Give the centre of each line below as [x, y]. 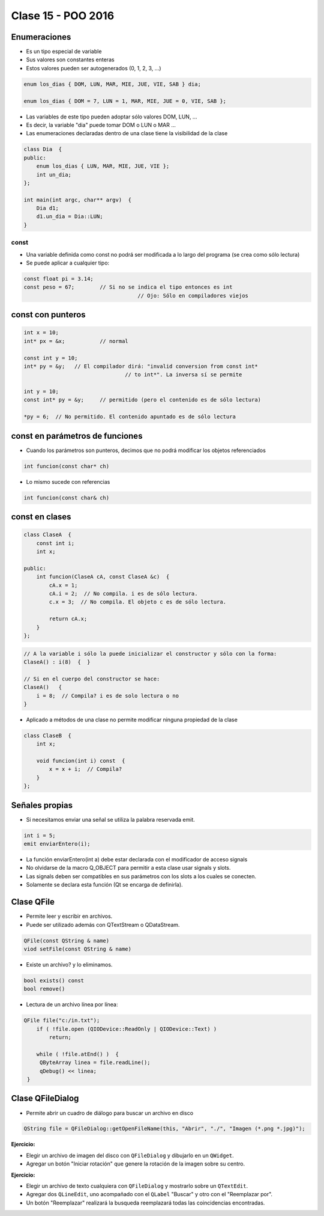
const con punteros [49, 315]
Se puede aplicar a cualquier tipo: [68, 263]
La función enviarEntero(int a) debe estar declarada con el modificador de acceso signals [137, 860]
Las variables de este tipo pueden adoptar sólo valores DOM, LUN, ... [112, 117]
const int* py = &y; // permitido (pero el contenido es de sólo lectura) [142, 400]
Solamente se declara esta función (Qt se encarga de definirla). [104, 885]
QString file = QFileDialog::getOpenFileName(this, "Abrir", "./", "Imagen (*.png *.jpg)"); [164, 1129]
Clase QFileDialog [45, 1098]
